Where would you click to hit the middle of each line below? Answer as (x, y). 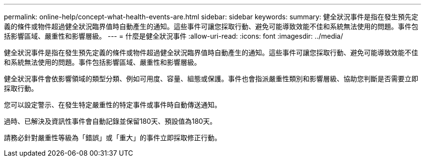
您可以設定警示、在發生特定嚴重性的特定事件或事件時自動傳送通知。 (113, 105)
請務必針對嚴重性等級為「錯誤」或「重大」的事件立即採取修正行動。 (113, 138)
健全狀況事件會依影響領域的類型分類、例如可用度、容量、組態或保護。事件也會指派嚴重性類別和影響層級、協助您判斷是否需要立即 (211, 79)
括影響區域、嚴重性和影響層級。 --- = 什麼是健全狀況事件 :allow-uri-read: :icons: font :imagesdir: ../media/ (174, 36)
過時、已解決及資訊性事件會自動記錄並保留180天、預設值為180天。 (110, 121)
